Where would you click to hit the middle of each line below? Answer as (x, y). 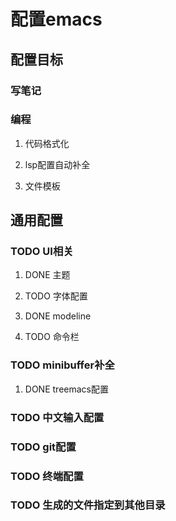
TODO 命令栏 (52, 337)
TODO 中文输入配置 (57, 417)
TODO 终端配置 (47, 476)
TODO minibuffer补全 (62, 365)
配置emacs (56, 19)
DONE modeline (58, 316)
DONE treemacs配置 (66, 389)
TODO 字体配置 (56, 296)
